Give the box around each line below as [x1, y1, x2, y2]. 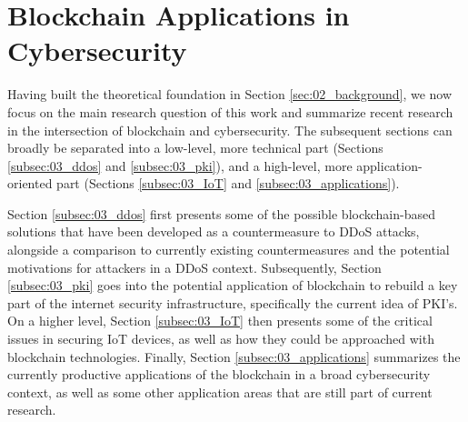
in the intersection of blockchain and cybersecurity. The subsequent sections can [7, 120, 453, 139]
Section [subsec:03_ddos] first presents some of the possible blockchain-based [7, 204, 435, 223]
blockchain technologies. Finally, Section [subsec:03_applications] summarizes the [7, 347, 461, 366]
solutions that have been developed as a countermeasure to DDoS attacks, [7, 222, 420, 241]
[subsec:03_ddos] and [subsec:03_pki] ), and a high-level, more [7, 156, 353, 175]
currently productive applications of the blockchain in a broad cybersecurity [7, 365, 431, 384]
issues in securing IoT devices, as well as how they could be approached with [7, 329, 434, 348]
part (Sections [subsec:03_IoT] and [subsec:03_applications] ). [56, 174, 400, 193]
